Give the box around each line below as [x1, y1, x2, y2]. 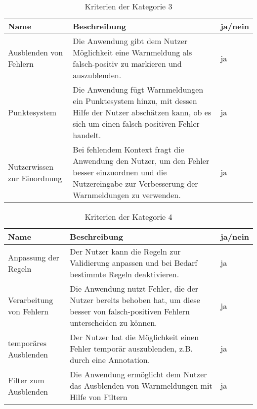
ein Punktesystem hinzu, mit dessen [73, 95, 197, 106]
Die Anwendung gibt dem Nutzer [73, 35, 188, 47]
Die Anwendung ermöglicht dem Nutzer [70, 368, 207, 380]
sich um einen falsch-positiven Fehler [73, 118, 200, 129]
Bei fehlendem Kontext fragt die [73, 144, 184, 155]
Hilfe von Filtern [70, 391, 128, 403]
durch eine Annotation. [70, 354, 150, 365]
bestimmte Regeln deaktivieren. [70, 268, 179, 280]
